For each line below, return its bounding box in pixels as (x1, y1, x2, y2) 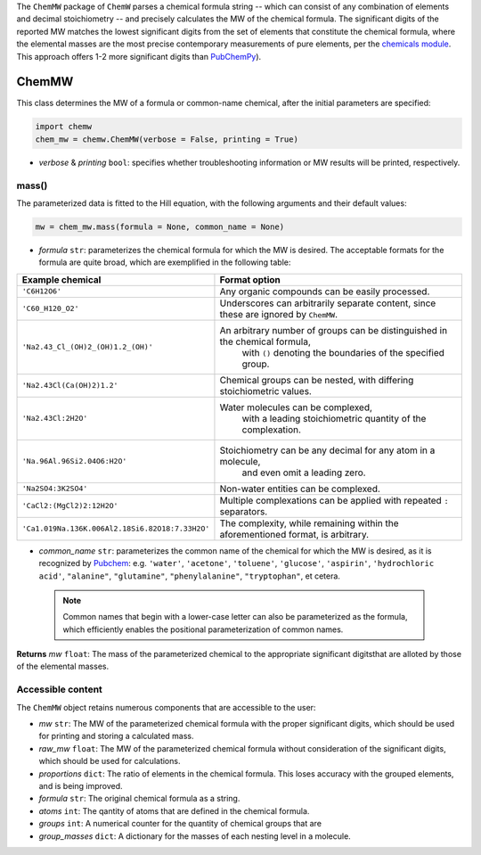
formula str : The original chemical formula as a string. (38, 793, 240, 804)
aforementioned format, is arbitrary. (219, 528, 370, 540)
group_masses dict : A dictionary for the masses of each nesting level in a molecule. (38, 830, 351, 842)
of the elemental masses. (16, 661, 110, 672)
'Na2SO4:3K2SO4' (21, 484, 88, 494)
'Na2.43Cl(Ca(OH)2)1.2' (21, 381, 118, 391)
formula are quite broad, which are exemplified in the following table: (38, 257, 291, 267)
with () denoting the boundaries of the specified (241, 346, 445, 358)
